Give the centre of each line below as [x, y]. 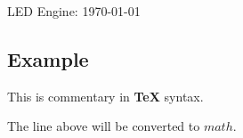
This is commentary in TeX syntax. [105, 96]
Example [48, 58]
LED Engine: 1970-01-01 [74, 11]
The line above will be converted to [104, 126]
